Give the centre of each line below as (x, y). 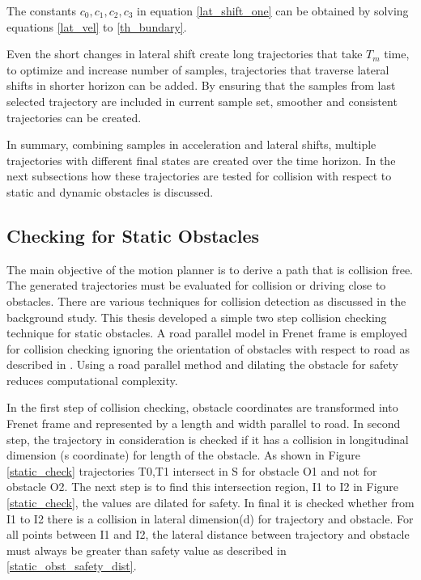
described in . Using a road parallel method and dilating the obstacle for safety (202, 364)
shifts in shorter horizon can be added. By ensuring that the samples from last (201, 85)
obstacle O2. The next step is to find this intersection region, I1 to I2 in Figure (203, 487)
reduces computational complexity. (92, 380)
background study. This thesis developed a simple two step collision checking (197, 317)
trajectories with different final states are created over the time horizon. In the (201, 160)
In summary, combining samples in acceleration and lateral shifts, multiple (191, 144)
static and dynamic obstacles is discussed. (110, 191)
